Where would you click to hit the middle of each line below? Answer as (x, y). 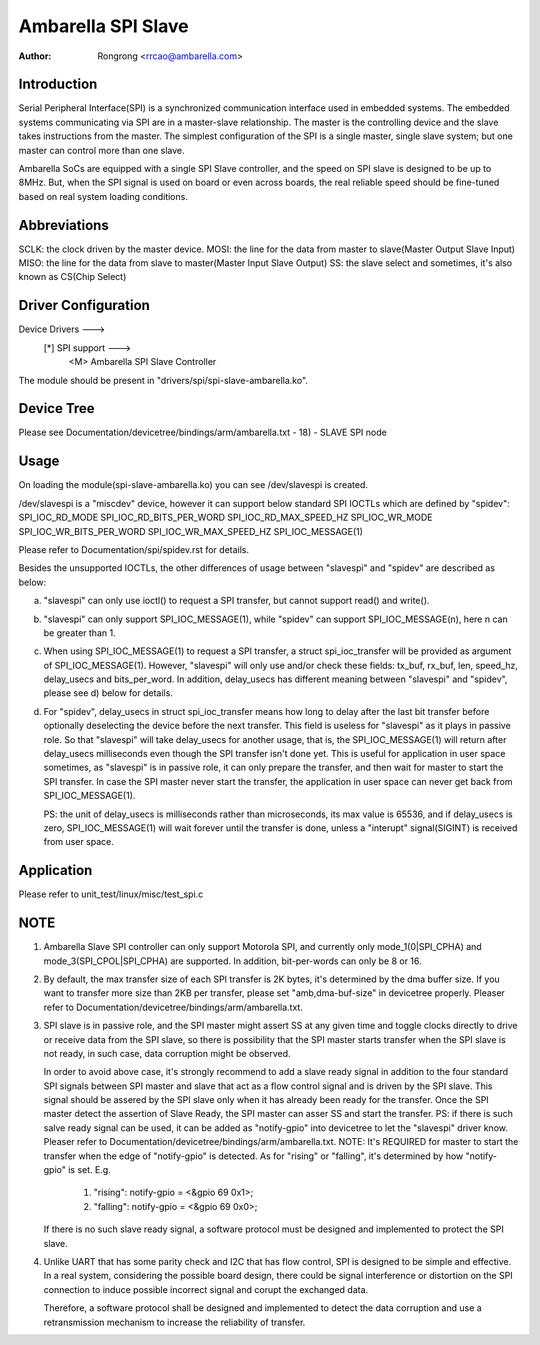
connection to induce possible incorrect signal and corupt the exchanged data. (206, 1289)
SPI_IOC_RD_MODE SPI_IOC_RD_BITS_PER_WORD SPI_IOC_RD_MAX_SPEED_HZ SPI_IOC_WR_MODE (225, 517)
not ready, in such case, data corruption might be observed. (167, 1053)
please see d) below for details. (108, 693)
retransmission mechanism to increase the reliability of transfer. (174, 1322)
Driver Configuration (84, 305)
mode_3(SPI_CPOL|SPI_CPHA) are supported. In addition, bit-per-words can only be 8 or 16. (232, 961)
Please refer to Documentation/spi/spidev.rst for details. (134, 549)
